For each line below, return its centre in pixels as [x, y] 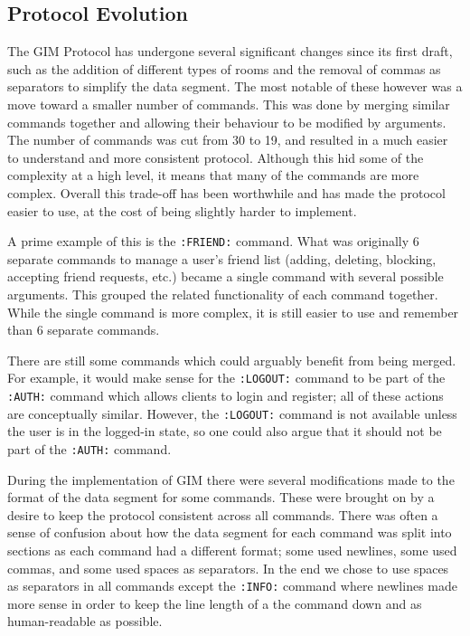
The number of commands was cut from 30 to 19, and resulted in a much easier [228, 140]
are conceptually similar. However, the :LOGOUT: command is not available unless [232, 413]
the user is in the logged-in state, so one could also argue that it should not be [225, 431]
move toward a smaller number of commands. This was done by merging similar [229, 104]
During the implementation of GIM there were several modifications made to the [231, 479]
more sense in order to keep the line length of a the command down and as [215, 603]
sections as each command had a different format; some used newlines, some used [232, 550]
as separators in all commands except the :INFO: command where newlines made [232, 586]
